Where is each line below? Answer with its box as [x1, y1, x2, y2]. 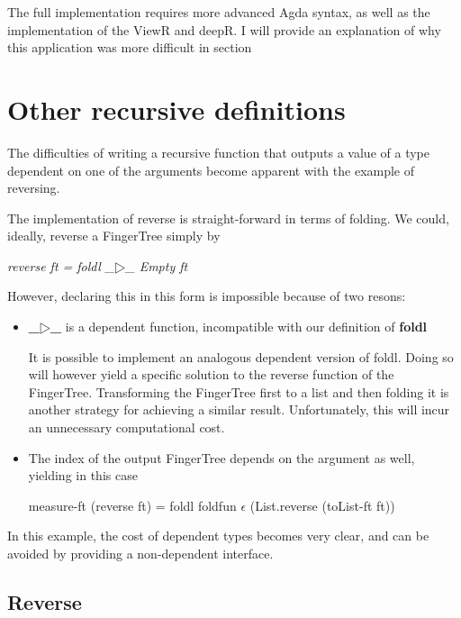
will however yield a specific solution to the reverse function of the [28, 365, 394, 384]
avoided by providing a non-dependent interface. [7, 544, 274, 562]
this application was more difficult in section [7, 38, 252, 57]
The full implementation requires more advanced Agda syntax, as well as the [7, 3, 430, 21]
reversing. [7, 178, 60, 197]
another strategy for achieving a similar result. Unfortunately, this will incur [28, 400, 450, 419]
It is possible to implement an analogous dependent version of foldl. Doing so [28, 347, 454, 366]
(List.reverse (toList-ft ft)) [249, 495, 395, 514]
